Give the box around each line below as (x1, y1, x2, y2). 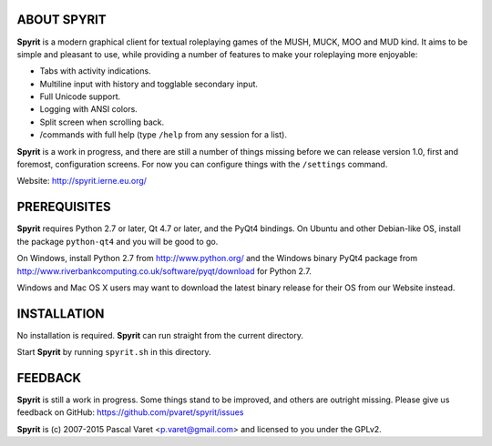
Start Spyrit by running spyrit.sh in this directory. (16, 347, 211, 358)
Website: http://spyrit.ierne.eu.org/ (16, 176, 148, 187)
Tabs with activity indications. (39, 66, 151, 76)
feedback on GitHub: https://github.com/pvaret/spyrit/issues (16, 407, 244, 418)
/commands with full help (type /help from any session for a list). (39, 129, 287, 140)
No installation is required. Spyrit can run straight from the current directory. (16, 329, 304, 340)
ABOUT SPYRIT (16, 12, 107, 27)
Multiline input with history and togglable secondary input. (39, 78, 259, 89)
